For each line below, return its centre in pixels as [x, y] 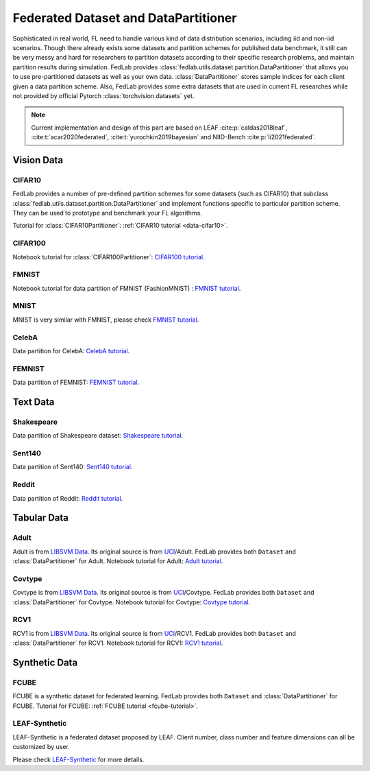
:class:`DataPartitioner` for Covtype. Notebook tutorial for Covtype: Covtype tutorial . [132, 602]
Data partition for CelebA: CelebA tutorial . [71, 351]
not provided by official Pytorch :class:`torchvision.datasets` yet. [103, 95]
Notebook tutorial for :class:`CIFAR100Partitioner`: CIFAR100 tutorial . [109, 257]
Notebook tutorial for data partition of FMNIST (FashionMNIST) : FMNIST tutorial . [127, 288]
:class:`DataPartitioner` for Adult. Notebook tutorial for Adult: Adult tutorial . [118, 561]
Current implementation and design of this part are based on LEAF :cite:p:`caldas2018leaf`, [159, 128]
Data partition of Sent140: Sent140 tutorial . [73, 467]
